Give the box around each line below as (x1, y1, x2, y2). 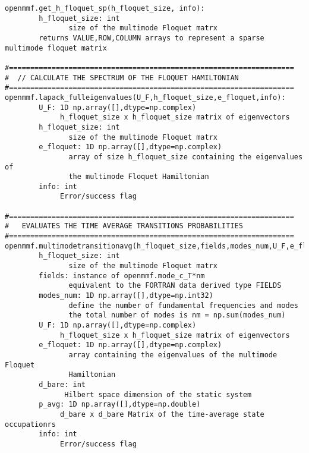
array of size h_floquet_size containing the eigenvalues (68, 152, 303, 161)
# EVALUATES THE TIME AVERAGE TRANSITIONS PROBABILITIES (5, 222, 243, 231)
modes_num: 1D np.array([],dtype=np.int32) (39, 291, 213, 300)
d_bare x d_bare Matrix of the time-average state (60, 410, 264, 419)
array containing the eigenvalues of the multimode (68, 350, 278, 359)
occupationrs (5, 420, 56, 429)
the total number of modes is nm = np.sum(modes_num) (68, 311, 286, 320)
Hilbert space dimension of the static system (64, 390, 252, 399)
